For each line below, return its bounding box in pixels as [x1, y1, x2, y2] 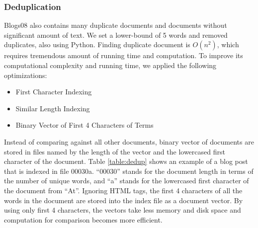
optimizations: [4, 70, 47, 80]
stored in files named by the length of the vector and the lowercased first [4, 146, 225, 156]
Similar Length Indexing [15, 103, 90, 113]
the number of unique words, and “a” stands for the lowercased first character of [4, 175, 249, 186]
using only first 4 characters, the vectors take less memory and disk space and [4, 205, 241, 215]
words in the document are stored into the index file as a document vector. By [4, 195, 243, 205]
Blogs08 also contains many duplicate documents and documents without [4, 20, 227, 30]
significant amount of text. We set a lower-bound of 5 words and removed [4, 29, 228, 40]
